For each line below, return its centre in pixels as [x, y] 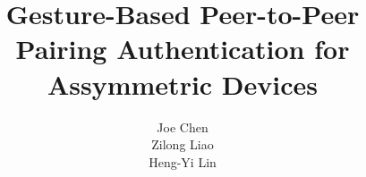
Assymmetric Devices [183, 84]
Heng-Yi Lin [183, 161]
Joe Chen [183, 126]
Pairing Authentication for [183, 49]
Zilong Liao [183, 144]
